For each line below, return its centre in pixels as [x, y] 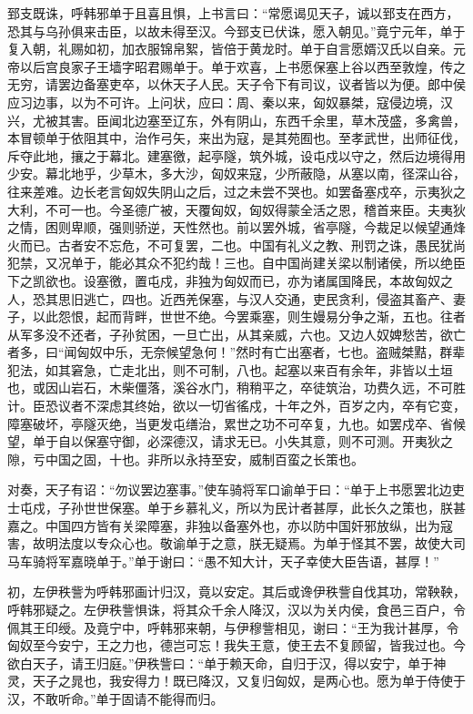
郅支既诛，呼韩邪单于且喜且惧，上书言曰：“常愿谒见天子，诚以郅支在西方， [233, 13]
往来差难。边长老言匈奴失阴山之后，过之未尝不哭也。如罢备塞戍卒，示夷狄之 [236, 191]
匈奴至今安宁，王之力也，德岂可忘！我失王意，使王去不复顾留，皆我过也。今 [236, 645]
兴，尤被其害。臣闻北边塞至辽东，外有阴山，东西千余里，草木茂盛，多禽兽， [236, 120]
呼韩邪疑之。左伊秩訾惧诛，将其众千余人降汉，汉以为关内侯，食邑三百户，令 [236, 609]
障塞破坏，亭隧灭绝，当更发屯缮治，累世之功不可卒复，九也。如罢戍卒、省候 [236, 423]
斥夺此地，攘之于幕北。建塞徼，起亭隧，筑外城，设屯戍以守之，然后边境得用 [236, 155]
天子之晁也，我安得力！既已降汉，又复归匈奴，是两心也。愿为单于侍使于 [249, 681]
